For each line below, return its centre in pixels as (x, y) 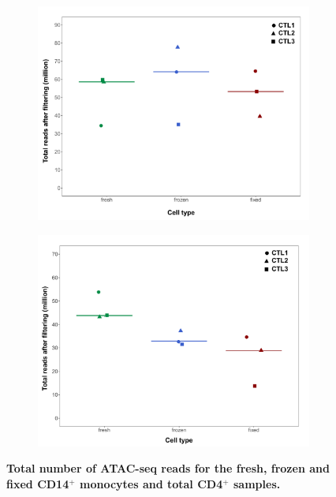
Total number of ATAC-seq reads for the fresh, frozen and (168, 468)
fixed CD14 (38, 483)
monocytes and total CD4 (151, 483)
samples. (257, 483)
